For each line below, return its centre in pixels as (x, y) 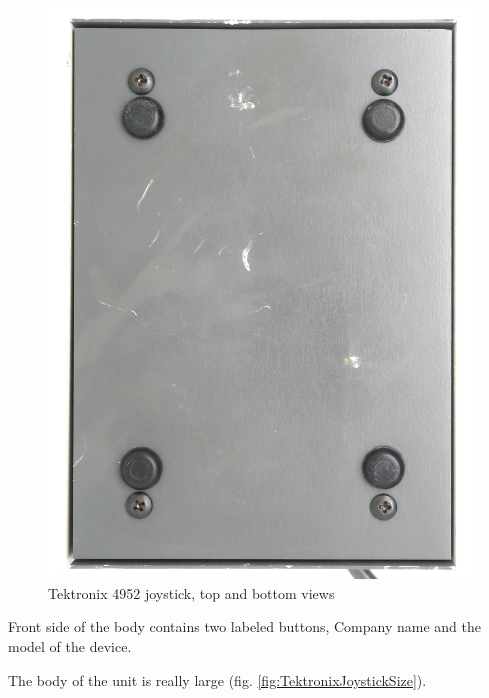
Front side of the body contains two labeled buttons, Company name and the (244, 626)
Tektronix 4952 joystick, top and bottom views (191, 592)
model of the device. (70, 646)
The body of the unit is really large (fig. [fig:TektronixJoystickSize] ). (217, 679)
